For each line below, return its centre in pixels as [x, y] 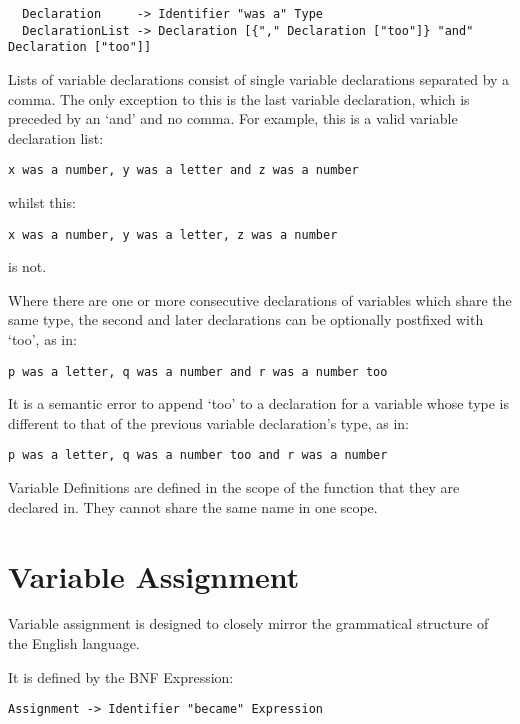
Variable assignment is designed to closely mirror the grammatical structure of [248, 623]
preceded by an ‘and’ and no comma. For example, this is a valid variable [233, 118]
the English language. [74, 643]
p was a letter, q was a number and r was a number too [198, 371]
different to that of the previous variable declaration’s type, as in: [208, 422]
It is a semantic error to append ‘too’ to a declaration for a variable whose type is [259, 403]
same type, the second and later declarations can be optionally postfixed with [246, 319]
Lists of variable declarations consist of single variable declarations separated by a [259, 78]
